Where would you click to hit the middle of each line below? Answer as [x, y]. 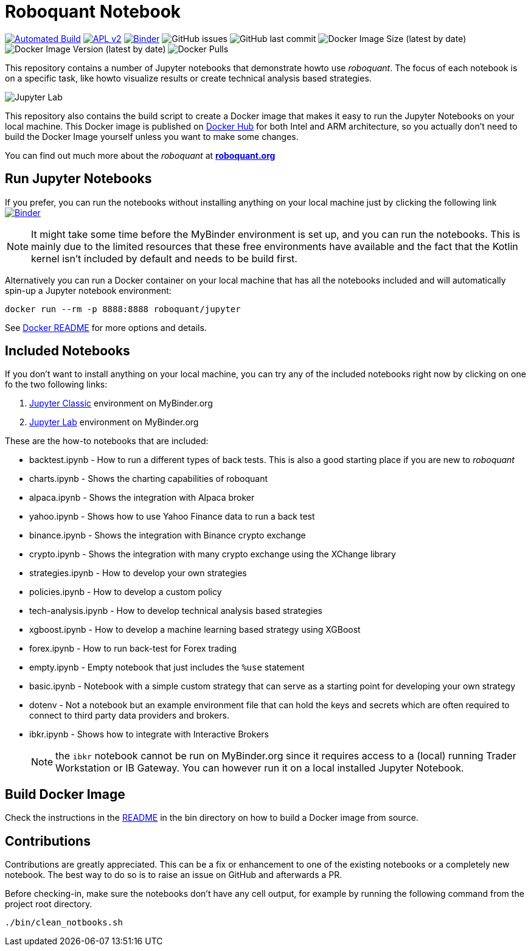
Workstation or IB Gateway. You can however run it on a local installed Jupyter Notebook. [260, 768]
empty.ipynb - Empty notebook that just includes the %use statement [167, 667]
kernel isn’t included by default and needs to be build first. [164, 258]
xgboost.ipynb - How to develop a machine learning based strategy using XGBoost [195, 630]
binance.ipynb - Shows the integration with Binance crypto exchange [168, 535]
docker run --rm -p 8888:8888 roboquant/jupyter [123, 309]
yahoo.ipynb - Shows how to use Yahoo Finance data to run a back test [172, 517]
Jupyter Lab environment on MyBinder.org [114, 422]
